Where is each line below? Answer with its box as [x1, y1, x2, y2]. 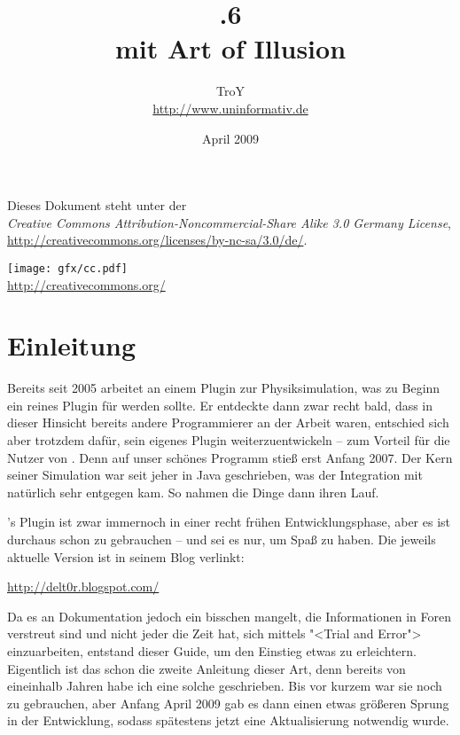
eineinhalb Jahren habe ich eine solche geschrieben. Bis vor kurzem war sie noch [7, 676, 442, 695]
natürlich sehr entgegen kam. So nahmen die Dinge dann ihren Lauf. [7, 482, 379, 501]
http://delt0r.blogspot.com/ [7, 577, 160, 596]
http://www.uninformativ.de [152, 98, 308, 117]
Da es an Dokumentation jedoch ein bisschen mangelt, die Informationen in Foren [7, 606, 452, 625]
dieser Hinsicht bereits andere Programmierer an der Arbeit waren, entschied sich [7, 413, 449, 432]
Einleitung [7, 327, 136, 364]
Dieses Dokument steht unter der [7, 196, 187, 215]
